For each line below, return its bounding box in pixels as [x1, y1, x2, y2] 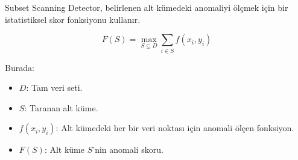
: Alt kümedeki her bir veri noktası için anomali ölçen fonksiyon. [55, 122, 294, 134]
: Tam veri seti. [26, 81, 83, 94]
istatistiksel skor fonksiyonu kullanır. [5, 13, 141, 25]
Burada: [5, 61, 34, 73]
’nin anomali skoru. [92, 143, 163, 156]
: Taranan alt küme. [24, 101, 98, 114]
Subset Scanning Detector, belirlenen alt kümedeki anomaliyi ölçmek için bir [5, 1, 288, 13]
